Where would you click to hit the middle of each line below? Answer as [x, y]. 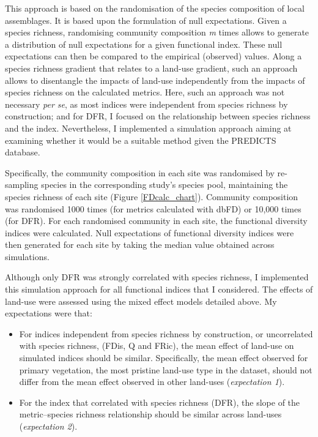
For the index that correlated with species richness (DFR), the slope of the [160, 402]
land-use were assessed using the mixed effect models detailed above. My [141, 301]
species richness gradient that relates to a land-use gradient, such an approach [151, 68]
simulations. [27, 256]
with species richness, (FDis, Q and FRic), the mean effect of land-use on [157, 345]
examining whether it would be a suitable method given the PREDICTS [141, 140]
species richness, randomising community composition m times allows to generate [157, 32]
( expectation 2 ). [48, 426]
